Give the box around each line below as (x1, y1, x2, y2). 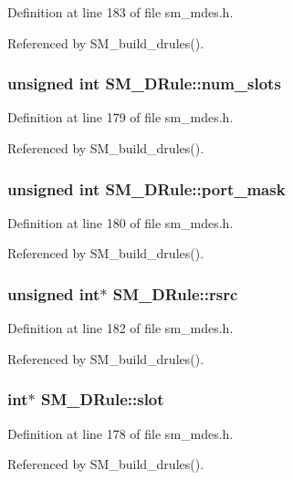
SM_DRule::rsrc (112, 282, 238, 305)
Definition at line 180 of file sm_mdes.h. (7, 213, 234, 232)
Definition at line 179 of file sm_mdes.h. (7, 108, 234, 127)
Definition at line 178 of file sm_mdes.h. (7, 423, 234, 443)
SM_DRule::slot (40, 388, 164, 411)
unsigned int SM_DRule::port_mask (7, 177, 286, 200)
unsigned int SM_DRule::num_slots (7, 72, 281, 95)
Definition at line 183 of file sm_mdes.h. (7, 3, 234, 21)
